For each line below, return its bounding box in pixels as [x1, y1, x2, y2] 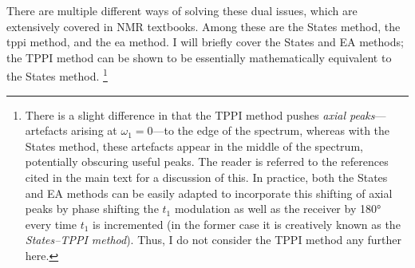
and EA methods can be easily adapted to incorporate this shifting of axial [25, 184, 393, 201]
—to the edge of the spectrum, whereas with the [152, 122, 390, 139]
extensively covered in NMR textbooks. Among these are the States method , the [6, 18, 401, 34]
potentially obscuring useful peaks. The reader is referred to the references [25, 153, 389, 170]
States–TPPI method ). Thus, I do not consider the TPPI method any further [25, 231, 402, 248]
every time [25, 215, 77, 232]
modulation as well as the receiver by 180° [174, 200, 381, 217]
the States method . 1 [6, 65, 108, 85]
